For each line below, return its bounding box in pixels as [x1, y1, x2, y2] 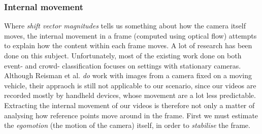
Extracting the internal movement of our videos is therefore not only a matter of [4, 99, 255, 110]
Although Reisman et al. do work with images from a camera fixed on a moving [4, 70, 252, 81]
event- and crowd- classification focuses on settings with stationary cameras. [4, 60, 241, 71]
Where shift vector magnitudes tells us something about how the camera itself [4, 20, 246, 31]
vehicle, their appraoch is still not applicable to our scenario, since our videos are [4, 80, 256, 90]
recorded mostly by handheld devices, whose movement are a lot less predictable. [4, 90, 256, 100]
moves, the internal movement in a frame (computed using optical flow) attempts [4, 30, 257, 41]
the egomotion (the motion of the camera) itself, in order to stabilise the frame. [4, 120, 250, 130]
